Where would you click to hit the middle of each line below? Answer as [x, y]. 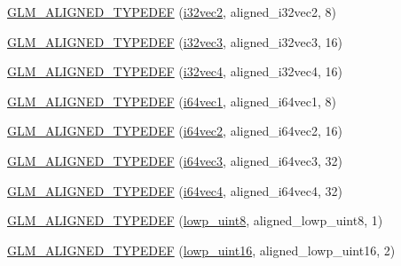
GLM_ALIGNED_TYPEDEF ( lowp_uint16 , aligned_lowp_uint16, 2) [201, 250]
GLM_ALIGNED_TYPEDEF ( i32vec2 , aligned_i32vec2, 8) [172, 12]
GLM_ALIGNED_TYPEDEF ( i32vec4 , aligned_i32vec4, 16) [175, 71]
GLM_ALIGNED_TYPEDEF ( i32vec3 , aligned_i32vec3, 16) [175, 41]
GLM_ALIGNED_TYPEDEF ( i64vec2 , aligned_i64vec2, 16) [175, 131]
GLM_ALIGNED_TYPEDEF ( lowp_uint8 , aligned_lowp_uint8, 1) [195, 220]
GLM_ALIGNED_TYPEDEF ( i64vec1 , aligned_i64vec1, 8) [172, 101]
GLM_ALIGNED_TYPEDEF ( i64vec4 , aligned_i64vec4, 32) [175, 190]
